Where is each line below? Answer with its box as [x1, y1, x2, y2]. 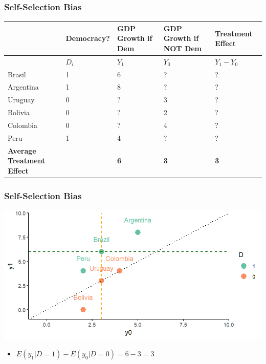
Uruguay [8, 94, 35, 105]
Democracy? [65, 33, 110, 44]
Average [8, 145, 36, 156]
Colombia [8, 119, 37, 130]
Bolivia [8, 107, 30, 118]
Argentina [8, 81, 39, 92]
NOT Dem [163, 42, 202, 53]
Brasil [8, 69, 26, 79]
